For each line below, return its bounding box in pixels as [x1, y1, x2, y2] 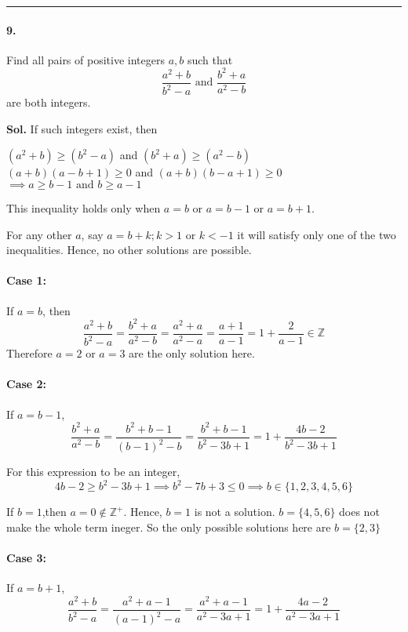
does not [339, 503, 380, 520]
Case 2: [6, 376, 47, 392]
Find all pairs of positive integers [6, 51, 165, 67]
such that [187, 51, 233, 67]
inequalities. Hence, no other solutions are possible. [6, 242, 252, 258]
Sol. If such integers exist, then [6, 120, 158, 136]
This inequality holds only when [6, 200, 161, 216]
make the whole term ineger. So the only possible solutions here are [6, 518, 331, 535]
